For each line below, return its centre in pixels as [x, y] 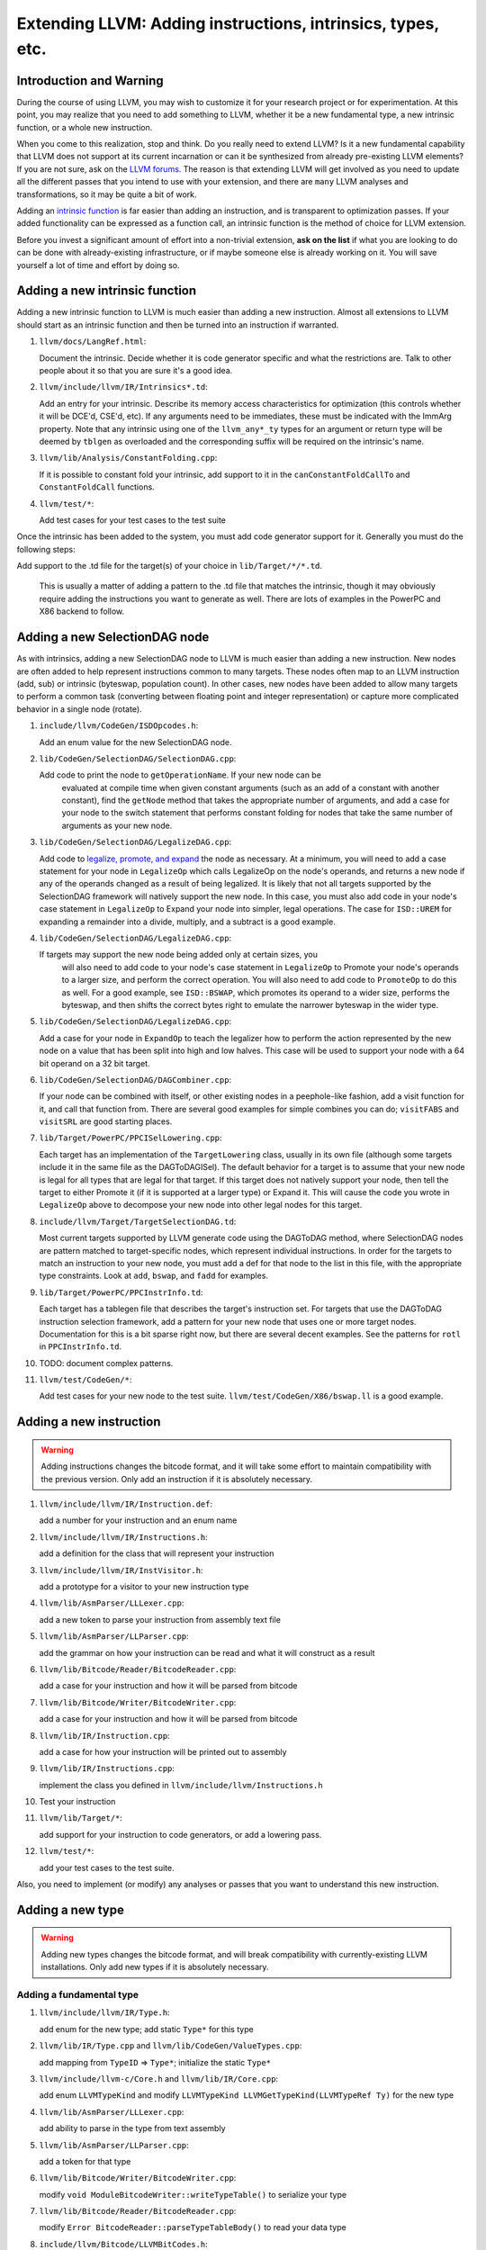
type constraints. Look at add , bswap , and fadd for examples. [154, 1276]
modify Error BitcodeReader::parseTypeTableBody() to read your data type [193, 2227]
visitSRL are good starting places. [106, 1121]
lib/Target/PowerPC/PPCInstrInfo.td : [121, 1292]
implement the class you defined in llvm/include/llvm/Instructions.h [181, 1785]
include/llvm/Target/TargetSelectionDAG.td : [138, 1221]
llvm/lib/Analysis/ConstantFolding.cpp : [128, 458]
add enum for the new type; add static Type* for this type [146, 2029]
